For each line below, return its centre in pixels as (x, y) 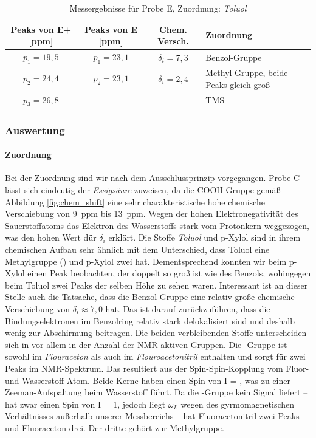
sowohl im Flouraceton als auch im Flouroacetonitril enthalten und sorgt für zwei (155, 356)
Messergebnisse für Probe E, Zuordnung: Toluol (158, 8)
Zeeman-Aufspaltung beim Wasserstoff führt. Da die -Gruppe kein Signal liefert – (156, 392)
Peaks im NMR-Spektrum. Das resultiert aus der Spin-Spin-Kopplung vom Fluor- (157, 368)
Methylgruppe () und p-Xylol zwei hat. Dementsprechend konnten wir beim (146, 261)
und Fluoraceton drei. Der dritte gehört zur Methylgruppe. (115, 427)
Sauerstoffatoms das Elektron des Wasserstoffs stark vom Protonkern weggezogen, (157, 225)
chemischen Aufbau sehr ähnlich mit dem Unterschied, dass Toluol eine (137, 249)
